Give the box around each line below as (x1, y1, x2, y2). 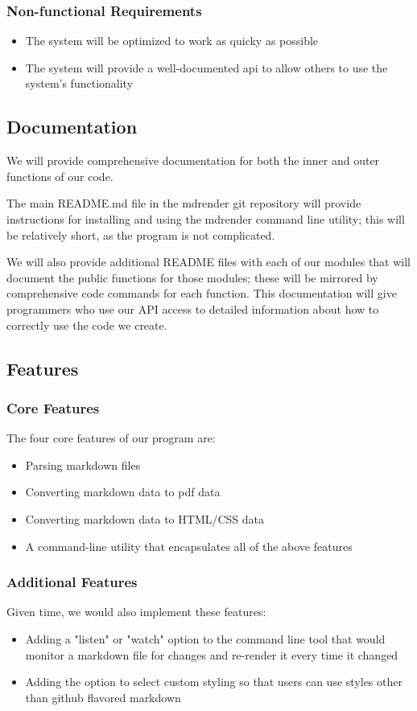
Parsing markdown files (25, 456, 141, 473)
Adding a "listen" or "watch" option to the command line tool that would (25, 630, 386, 647)
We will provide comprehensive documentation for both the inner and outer (6, 152, 380, 169)
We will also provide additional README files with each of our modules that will (6, 253, 411, 270)
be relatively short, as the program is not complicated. (6, 226, 275, 243)
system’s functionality (25, 75, 134, 92)
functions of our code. (6, 167, 114, 184)
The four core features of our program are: (6, 429, 216, 446)
